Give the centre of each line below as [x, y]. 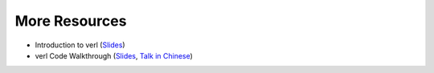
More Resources [71, 21]
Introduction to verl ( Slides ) [80, 45]
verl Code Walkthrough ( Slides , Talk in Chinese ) [114, 55]
